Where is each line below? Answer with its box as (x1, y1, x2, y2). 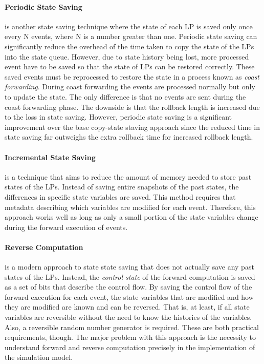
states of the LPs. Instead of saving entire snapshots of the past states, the (5, 181, 239, 192)
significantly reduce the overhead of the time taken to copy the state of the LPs (5, 41, 254, 51)
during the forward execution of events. (5, 221, 128, 232)
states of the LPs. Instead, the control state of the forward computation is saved (5, 271, 255, 282)
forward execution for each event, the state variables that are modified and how (5, 291, 254, 302)
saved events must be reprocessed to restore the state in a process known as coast (5, 71, 260, 82)
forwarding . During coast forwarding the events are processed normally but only (5, 81, 255, 92)
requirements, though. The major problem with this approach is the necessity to (5, 332, 256, 342)
